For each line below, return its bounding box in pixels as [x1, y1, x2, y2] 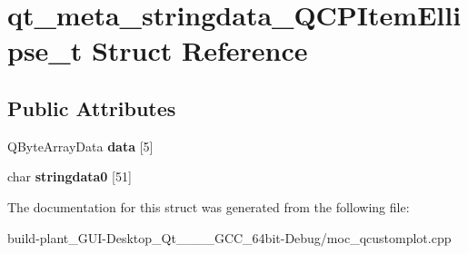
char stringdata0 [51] [7, 167, 132, 186]
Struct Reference [91, 32, 308, 69]
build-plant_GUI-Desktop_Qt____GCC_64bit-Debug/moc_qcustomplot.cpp [7, 228, 452, 247]
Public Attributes [7, 93, 176, 122]
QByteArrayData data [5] [7, 136, 154, 155]
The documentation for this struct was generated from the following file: [7, 197, 410, 216]
